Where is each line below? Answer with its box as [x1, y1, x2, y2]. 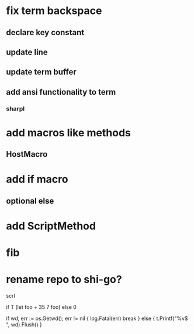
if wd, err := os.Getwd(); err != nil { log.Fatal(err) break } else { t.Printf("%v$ [6, 315, 188, 322]
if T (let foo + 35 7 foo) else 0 [6, 304, 77, 311]
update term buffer [6, 67, 77, 77]
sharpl [6, 104, 25, 112]
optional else [6, 196, 54, 206]
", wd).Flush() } [6, 321, 42, 328]
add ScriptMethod [6, 219, 96, 233]
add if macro [6, 173, 68, 186]
